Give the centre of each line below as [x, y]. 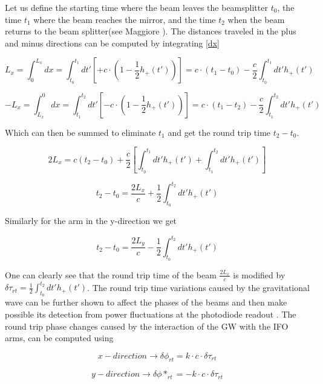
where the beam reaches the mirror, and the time [125, 19]
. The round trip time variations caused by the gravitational [198, 287]
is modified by [259, 274]
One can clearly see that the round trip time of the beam [111, 274]
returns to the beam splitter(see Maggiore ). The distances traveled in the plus [151, 31]
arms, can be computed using [59, 338]
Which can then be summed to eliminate [80, 132]
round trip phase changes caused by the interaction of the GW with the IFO [147, 326]
